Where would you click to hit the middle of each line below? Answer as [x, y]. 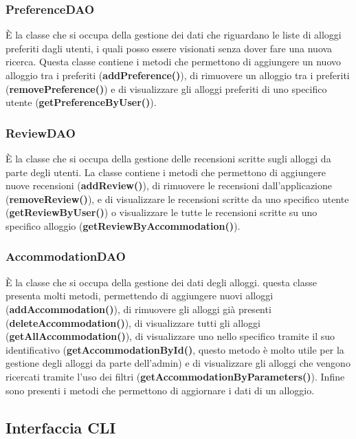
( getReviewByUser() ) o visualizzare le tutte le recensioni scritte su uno [162, 212]
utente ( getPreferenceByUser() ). [81, 102]
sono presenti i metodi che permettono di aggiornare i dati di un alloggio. [160, 390]
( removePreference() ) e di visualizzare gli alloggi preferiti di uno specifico [166, 88]
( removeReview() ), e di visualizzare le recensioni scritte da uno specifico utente [177, 199]
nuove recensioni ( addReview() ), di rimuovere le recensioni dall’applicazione [169, 185]
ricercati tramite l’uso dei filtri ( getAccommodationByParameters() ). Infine [175, 376]
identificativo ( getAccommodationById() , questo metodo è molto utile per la [175, 349]
